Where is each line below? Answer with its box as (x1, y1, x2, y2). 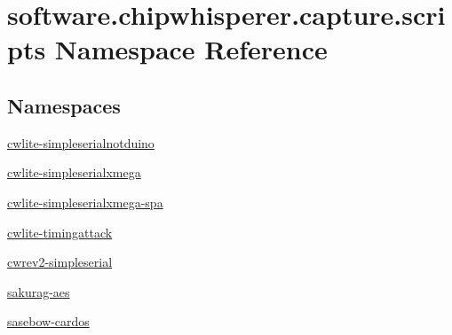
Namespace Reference (54, 31, 328, 67)
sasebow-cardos (7, 312, 90, 331)
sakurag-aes (7, 282, 70, 300)
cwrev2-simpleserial (7, 253, 113, 271)
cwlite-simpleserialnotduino (7, 133, 155, 152)
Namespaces (7, 91, 121, 119)
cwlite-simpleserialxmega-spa (7, 192, 163, 211)
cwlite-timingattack (7, 222, 113, 241)
